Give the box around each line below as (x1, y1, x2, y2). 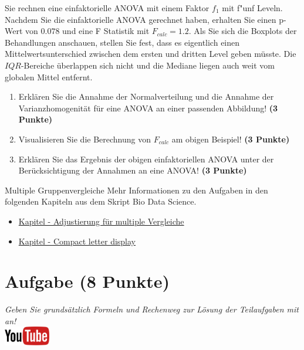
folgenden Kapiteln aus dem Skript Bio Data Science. (5, 195, 197, 208)
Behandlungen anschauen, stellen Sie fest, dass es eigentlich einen (5, 36, 240, 48)
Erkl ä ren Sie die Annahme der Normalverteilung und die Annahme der (18, 90, 274, 103)
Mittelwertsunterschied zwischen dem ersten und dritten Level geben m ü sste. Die (5, 47, 296, 60)
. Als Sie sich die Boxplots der (188, 25, 297, 37)
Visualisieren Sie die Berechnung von (18, 132, 151, 145)
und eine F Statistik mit (62, 25, 150, 37)
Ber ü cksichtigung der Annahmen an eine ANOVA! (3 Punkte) (18, 164, 247, 176)
